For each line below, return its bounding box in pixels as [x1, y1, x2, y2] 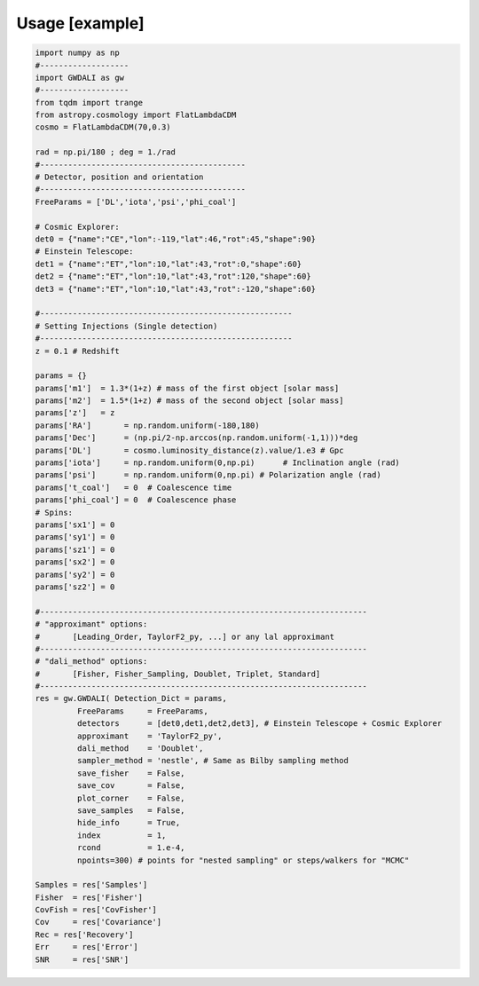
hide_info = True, [76, 817, 181, 828]
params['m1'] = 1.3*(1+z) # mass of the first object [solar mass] [35, 383, 340, 393]
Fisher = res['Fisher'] [35, 892, 144, 903]
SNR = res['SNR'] [35, 954, 130, 965]
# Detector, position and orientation [35, 172, 204, 182]
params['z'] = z [35, 408, 115, 418]
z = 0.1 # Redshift [35, 346, 120, 356]
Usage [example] [16, 13, 145, 33]
